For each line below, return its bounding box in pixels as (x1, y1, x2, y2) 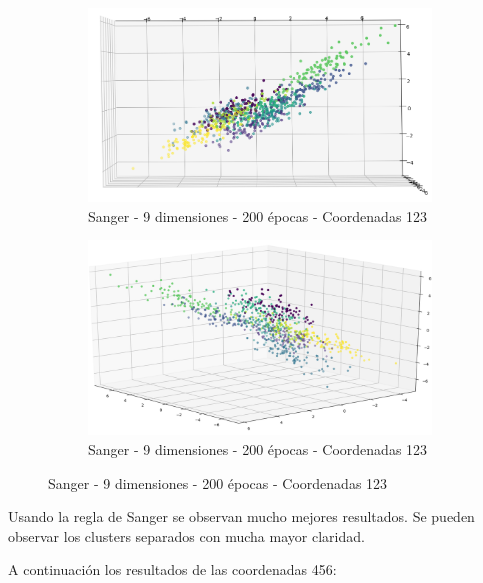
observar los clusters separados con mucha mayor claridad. (8, 525, 365, 546)
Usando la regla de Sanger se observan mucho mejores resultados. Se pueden (8, 506, 475, 527)
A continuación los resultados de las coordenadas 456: (8, 559, 337, 580)
